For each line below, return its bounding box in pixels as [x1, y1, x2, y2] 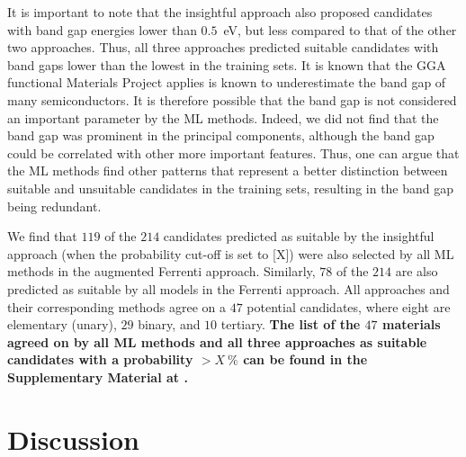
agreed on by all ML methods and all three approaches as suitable [7, 332, 427, 351]
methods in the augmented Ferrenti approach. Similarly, [7, 262, 316, 281]
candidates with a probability [7, 350, 193, 369]
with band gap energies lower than [7, 20, 197, 39]
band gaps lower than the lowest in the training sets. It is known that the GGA [7, 55, 446, 74]
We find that [7, 227, 77, 246]
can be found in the [243, 350, 368, 369]
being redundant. [7, 196, 102, 215]
